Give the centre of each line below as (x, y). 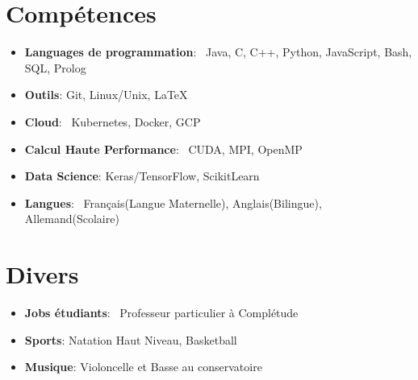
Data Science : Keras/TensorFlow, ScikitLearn (142, 176)
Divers (42, 274)
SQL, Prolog (55, 67)
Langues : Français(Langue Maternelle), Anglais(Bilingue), (173, 202)
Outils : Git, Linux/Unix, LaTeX (106, 95)
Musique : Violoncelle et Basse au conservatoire (143, 367)
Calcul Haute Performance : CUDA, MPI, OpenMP (163, 149)
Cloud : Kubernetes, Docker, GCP (113, 121)
